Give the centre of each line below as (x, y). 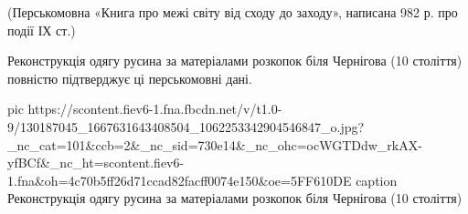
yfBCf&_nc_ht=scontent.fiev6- (96, 163)
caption (377, 180)
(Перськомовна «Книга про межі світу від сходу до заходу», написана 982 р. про (233, 12)
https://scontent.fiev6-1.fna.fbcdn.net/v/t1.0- (155, 109)
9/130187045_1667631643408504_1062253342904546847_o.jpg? (186, 126)
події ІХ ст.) (42, 30)
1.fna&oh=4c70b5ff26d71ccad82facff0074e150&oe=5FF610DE (180, 180)
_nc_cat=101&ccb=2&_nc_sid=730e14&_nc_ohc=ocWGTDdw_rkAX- (215, 144)
